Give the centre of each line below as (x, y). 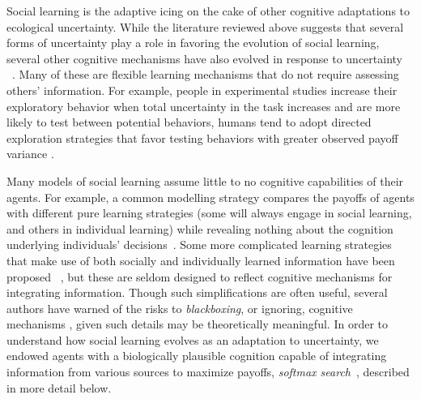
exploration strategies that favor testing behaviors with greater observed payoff (202, 137)
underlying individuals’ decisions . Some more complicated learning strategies (199, 245)
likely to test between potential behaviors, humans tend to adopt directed (189, 122)
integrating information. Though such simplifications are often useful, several (197, 292)
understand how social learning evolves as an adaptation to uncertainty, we (193, 339)
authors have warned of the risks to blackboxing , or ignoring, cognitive (180, 308)
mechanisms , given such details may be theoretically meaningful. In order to (197, 324)
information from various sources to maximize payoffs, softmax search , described (208, 372)
